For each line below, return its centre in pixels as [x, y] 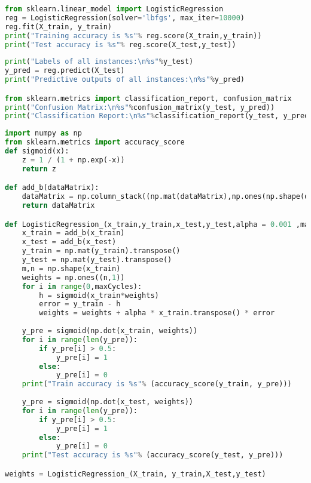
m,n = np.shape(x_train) [71, 268]
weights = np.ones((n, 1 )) [73, 277]
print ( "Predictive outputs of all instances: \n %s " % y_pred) [125, 80]
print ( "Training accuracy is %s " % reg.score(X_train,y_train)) [133, 36]
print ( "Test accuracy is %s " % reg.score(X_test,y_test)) [121, 44]
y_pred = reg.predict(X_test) [65, 71]
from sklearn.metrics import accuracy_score [95, 142]
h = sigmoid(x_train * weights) [99, 295]
